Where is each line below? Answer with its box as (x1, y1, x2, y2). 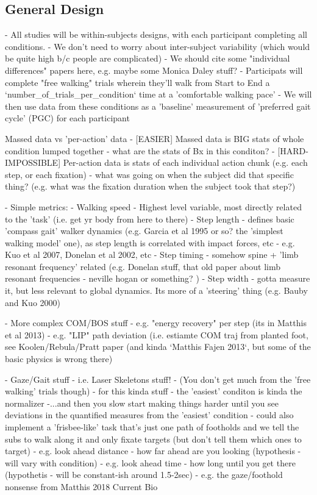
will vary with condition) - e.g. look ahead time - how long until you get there (5, 456, 296, 469)
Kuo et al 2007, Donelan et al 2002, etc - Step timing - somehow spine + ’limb (5, 248, 299, 261)
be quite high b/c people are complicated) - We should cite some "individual (5, 52, 290, 65)
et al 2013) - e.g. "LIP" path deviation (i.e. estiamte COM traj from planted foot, (5, 328, 308, 341)
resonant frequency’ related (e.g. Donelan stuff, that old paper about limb (5, 260, 281, 272)
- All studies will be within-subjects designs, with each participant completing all (5, 28, 307, 41)
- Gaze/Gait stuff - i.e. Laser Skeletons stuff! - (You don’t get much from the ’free (5, 372, 311, 385)
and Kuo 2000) (5, 296, 61, 308)
